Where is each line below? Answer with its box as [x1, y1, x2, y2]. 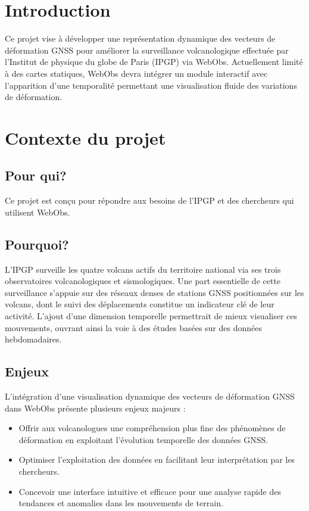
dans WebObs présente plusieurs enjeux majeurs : [5, 401, 186, 414]
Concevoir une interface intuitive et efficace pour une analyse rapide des [18, 485, 281, 497]
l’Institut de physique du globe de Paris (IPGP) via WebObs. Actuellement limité [5, 55, 303, 68]
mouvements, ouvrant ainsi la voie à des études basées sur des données [5, 321, 262, 334]
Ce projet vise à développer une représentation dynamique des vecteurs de [5, 32, 276, 45]
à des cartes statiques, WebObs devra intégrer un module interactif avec [5, 67, 268, 79]
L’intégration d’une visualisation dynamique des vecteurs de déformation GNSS [5, 390, 295, 403]
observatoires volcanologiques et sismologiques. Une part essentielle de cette [5, 275, 281, 287]
